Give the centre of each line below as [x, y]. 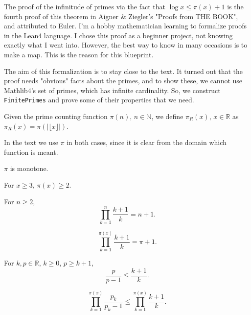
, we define [167, 116]
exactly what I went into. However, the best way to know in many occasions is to [126, 45]
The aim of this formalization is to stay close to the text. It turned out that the [124, 71]
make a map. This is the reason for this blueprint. [79, 54]
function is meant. [31, 152]
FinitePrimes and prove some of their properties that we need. [99, 100]
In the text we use [31, 142]
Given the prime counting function [56, 116]
